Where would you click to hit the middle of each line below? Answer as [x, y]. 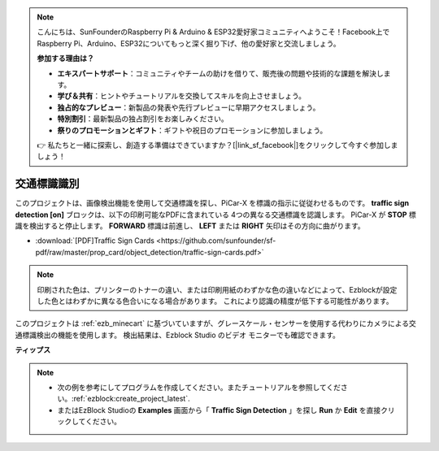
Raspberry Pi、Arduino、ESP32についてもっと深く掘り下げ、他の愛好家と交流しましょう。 [189, 43]
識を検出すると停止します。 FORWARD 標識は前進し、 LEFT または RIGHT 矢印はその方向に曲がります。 [190, 225]
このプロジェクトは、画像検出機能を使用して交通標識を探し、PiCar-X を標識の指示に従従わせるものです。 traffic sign [212, 203]
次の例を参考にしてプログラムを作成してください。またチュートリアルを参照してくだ [199, 387]
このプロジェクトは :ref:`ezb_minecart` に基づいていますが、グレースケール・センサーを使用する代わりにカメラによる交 [215, 323]
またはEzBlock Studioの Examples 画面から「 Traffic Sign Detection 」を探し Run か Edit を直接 [219, 410]
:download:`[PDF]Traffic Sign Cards [95, 241]
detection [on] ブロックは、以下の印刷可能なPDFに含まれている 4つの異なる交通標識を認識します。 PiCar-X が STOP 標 [215, 215]
